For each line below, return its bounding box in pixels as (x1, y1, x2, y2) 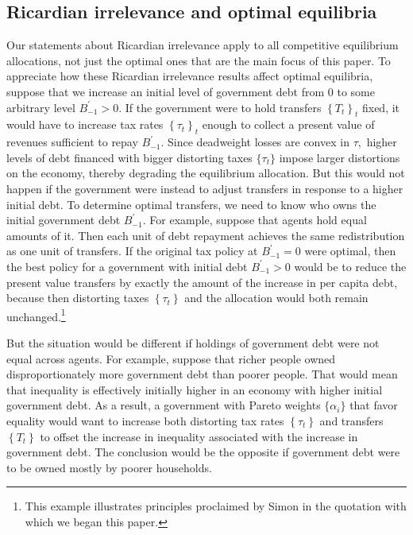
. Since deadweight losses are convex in (160, 134, 349, 150)
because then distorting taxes (6, 289, 149, 306)
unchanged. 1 (6, 305, 66, 324)
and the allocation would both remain (184, 289, 369, 306)
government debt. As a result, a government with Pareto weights (6, 397, 321, 413)
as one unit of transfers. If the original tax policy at (6, 242, 258, 259)
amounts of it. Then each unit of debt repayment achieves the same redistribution (6, 227, 405, 243)
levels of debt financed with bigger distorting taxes (6, 149, 253, 165)
